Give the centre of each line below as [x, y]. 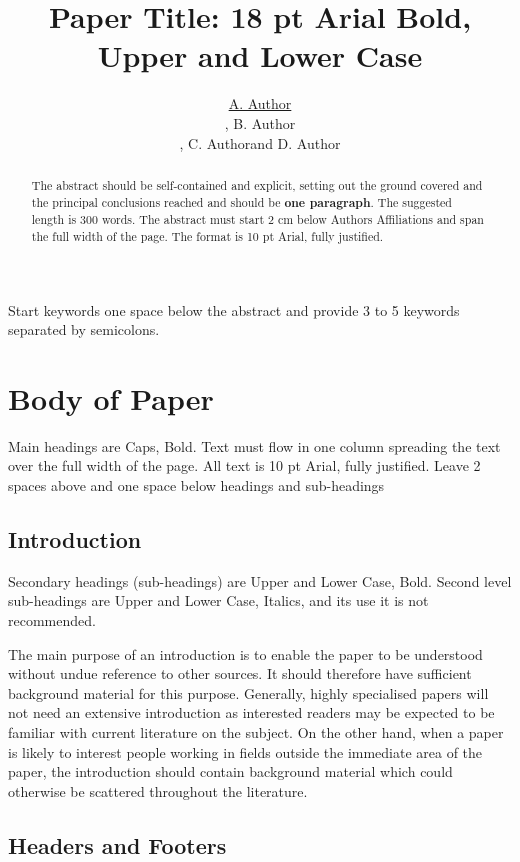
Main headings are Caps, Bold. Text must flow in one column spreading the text [254, 445]
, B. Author [260, 122]
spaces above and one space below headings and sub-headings [196, 485]
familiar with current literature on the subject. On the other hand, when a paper [256, 731]
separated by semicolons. [84, 329]
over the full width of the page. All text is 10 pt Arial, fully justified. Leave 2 [244, 465]
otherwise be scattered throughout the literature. [158, 790]
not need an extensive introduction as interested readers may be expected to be [251, 712]
